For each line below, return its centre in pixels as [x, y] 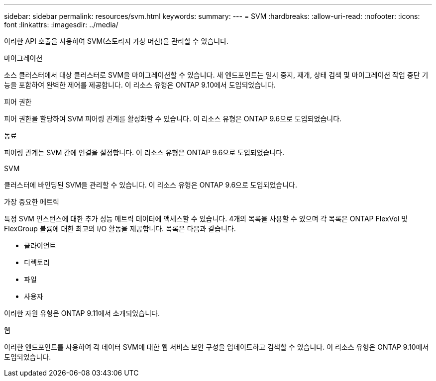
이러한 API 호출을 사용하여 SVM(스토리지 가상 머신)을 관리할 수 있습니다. [116, 41]
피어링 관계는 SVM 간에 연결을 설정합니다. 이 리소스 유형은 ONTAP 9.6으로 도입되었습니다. [144, 152]
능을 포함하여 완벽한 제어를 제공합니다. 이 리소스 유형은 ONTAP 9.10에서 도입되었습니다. [140, 85]
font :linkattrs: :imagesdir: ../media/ [61, 25]
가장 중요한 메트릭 [32, 202]
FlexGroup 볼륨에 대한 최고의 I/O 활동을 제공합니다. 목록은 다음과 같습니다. [120, 229]
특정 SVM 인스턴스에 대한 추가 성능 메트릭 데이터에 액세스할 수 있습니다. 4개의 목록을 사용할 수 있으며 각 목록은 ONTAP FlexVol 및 [206, 219]
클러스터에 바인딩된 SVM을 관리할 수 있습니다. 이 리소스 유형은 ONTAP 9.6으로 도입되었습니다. [151, 185]
